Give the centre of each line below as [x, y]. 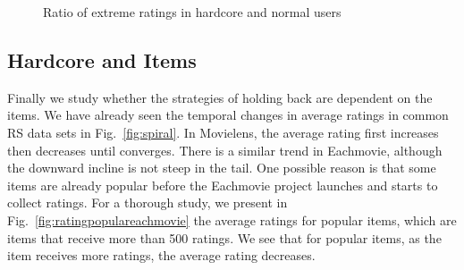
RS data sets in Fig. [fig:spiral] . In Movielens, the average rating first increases [223, 132]
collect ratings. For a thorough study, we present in [148, 202]
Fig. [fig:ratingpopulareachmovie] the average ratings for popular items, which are [232, 219]
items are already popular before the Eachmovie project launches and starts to [223, 185]
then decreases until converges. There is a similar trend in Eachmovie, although [225, 150]
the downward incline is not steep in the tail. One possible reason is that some [222, 168]
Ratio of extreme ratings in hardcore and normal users [192, 12]
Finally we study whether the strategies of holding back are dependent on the [220, 97]
